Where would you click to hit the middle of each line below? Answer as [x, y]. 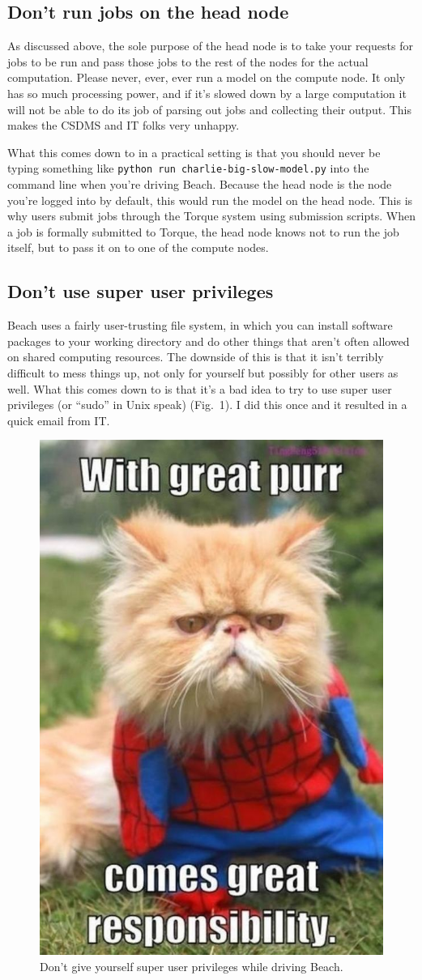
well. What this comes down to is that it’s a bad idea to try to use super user [200, 388]
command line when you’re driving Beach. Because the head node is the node [200, 184]
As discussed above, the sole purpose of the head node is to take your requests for [210, 46]
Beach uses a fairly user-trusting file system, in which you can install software [200, 325]
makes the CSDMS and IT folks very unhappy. [124, 125]
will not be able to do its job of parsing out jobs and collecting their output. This [209, 109]
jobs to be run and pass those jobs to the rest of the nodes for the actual [188, 61]
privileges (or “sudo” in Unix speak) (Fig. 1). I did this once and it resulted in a [207, 405]
